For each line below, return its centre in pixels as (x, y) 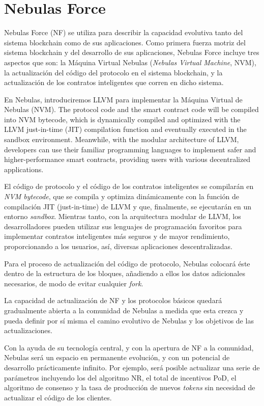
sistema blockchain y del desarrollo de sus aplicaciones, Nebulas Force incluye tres (132, 52)
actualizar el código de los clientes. (58, 397)
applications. (24, 169)
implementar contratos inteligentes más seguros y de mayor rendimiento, (117, 236)
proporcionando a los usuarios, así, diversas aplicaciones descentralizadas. (118, 246)
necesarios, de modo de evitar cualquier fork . (74, 283)
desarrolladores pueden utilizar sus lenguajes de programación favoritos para (123, 226)
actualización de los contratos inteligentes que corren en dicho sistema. (114, 82)
